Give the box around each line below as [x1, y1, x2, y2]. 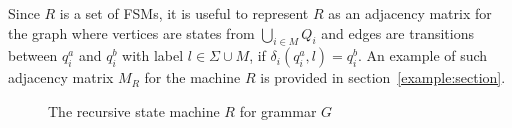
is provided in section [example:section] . [260, 67, 506, 88]
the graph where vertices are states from [8, 22, 255, 43]
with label [122, 45, 184, 66]
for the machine [144, 67, 241, 88]
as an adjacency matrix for [328, 3, 492, 23]
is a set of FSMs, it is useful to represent [59, 3, 309, 23]
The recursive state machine [48, 100, 220, 121]
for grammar [239, 100, 317, 121]
